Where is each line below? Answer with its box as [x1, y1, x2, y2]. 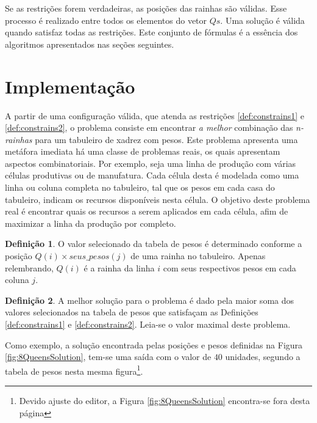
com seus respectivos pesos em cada [163, 261, 296, 274]
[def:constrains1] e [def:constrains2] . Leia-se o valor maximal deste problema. [5, 318, 291, 330]
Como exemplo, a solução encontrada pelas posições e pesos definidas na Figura [5, 338, 303, 351]
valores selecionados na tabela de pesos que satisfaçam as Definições [5, 306, 258, 318]
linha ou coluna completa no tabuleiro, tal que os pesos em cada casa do [5, 181, 275, 194]
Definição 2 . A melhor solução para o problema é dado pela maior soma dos [5, 293, 294, 306]
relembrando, [5, 261, 54, 274]
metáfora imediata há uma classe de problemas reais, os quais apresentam [5, 145, 280, 158]
